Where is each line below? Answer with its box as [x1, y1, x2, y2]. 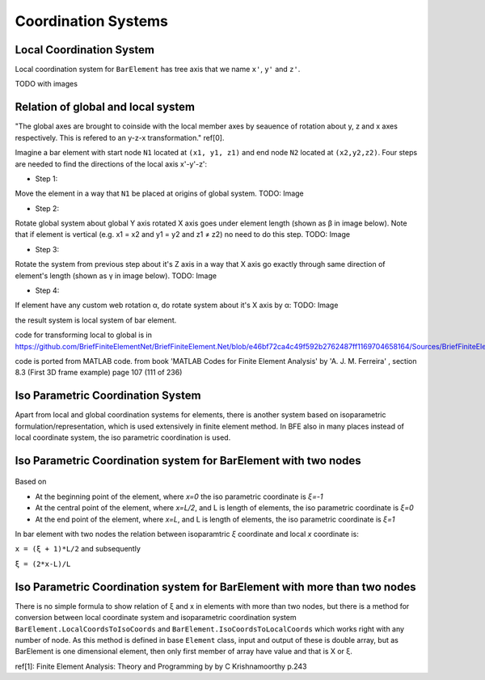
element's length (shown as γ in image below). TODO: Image [15, 271, 217, 281]
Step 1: [35, 174, 58, 184]
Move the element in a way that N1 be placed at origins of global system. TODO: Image [15, 188, 305, 198]
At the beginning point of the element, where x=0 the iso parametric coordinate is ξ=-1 [35, 492, 323, 501]
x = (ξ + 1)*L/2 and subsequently [15, 544, 141, 554]
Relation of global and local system [15, 100, 196, 114]
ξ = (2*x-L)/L [15, 559, 71, 568]
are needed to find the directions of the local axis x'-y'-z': [15, 158, 208, 169]
